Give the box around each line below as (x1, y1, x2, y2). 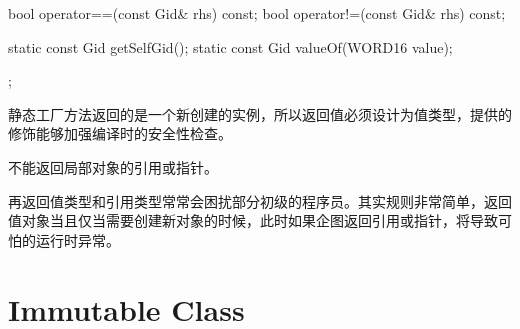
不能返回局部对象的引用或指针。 (8, 156, 218, 177)
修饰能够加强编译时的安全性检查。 (8, 123, 232, 144)
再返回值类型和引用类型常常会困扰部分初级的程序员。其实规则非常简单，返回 (8, 190, 512, 211)
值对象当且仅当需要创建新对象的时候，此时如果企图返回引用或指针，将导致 (8, 210, 498, 231)
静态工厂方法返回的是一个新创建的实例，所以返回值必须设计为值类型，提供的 (8, 103, 512, 124)
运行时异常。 (35, 229, 120, 250)
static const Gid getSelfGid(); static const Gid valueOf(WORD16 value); (8, 36, 453, 57)
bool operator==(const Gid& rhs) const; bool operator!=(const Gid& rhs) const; (8, 3, 506, 23)
